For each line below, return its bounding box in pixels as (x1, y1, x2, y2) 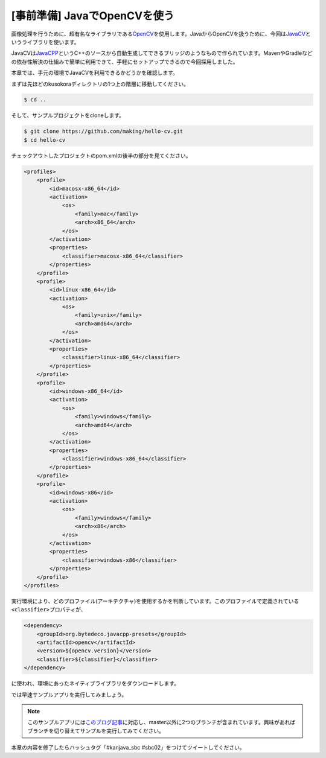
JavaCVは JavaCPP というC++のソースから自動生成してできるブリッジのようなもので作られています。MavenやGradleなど (11, 49, 313, 57)
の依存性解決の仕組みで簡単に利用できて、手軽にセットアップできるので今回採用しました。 (11, 58, 238, 65)
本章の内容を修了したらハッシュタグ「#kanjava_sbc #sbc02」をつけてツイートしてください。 (11, 744, 246, 751)
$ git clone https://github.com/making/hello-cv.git (24, 128, 184, 135)
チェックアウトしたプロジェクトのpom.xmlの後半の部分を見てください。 (11, 151, 191, 159)
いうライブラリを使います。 (11, 38, 80, 45)
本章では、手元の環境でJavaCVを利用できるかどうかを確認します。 (11, 69, 178, 77)
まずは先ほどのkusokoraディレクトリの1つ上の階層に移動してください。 (11, 80, 190, 88)
